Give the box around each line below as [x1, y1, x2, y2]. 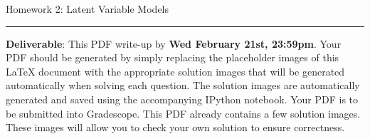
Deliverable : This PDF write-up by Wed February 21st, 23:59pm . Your [6, 36, 342, 51]
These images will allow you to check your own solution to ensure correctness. [6, 120, 345, 135]
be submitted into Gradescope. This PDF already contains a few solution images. [6, 105, 361, 120]
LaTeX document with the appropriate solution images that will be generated [6, 63, 345, 78]
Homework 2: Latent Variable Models [6, 1, 169, 16]
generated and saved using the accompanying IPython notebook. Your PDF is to [6, 91, 359, 106]
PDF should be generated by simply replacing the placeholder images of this [6, 50, 339, 65]
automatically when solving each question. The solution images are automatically [6, 78, 360, 93]
